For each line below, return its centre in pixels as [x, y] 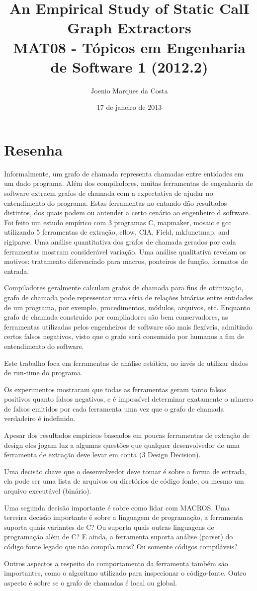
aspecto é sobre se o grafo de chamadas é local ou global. [90, 582]
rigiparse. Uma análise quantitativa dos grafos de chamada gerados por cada [120, 241]
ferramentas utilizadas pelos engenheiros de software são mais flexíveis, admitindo [128, 326]
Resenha [33, 149]
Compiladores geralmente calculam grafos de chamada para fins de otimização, [124, 288]
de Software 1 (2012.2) [129, 66]
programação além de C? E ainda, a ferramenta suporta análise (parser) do [119, 537]
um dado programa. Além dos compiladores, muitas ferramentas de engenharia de [128, 183]
